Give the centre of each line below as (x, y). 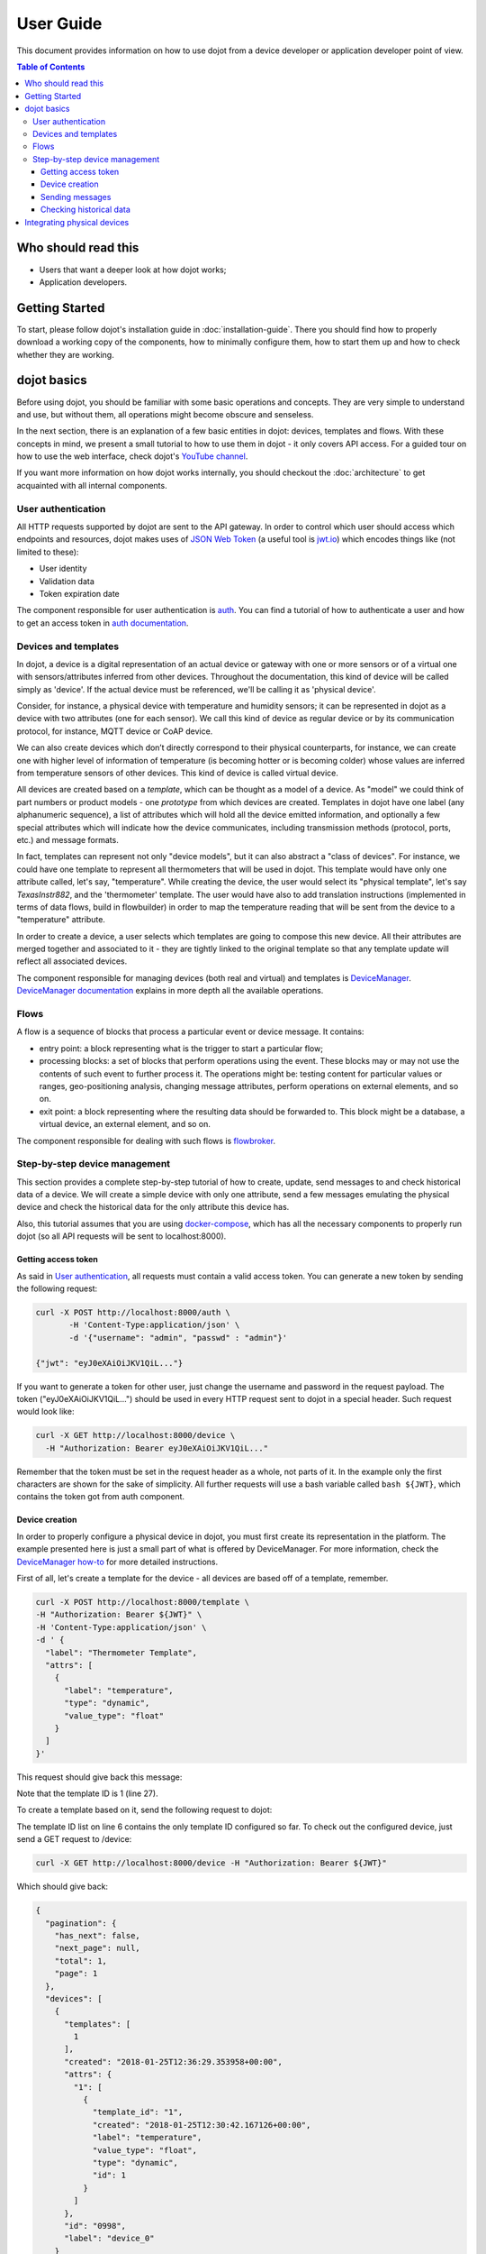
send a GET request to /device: (74, 1839)
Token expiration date (80, 593)
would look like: (45, 1412)
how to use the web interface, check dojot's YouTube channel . (132, 456)
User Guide (59, 23)
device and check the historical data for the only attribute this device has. (153, 1207)
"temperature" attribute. (61, 920)
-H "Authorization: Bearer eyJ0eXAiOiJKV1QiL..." (157, 1448)
